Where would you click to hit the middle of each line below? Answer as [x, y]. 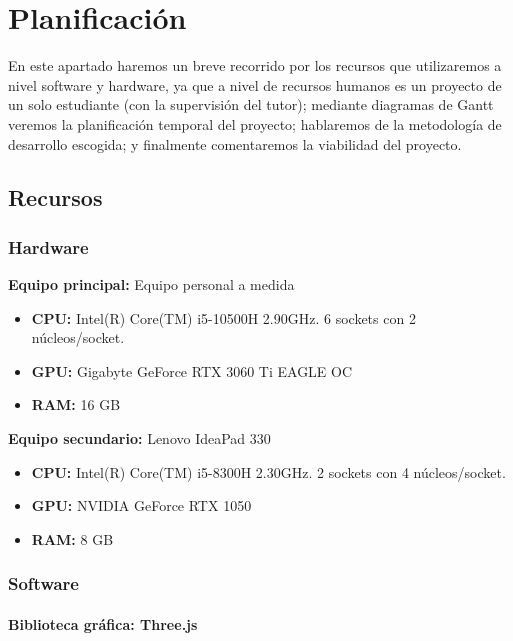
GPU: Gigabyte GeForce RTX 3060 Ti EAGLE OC [192, 370]
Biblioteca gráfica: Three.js [103, 623]
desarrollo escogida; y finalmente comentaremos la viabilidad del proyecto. [235, 143]
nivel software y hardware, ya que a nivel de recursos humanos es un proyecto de [255, 84]
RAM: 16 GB [76, 404]
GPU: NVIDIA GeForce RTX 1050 [141, 505]
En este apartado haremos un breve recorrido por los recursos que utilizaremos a [255, 65]
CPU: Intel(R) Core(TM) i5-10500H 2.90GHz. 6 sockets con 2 [223, 317]
